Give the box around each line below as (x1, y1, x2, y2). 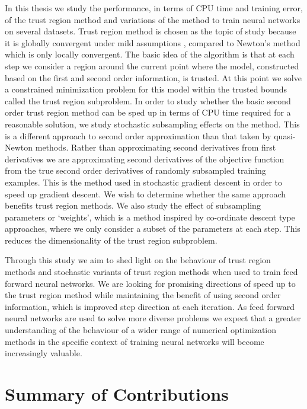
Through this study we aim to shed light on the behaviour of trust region (5, 254, 271, 266)
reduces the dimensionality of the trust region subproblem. (5, 234, 218, 246)
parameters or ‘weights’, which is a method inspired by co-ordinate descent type (5, 210, 295, 223)
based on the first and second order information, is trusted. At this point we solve (5, 71, 302, 84)
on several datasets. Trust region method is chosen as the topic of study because (5, 25, 296, 37)
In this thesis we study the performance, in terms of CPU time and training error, (5, 2, 303, 14)
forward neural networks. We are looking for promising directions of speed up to (5, 277, 296, 289)
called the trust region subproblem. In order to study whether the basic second (5, 94, 291, 107)
